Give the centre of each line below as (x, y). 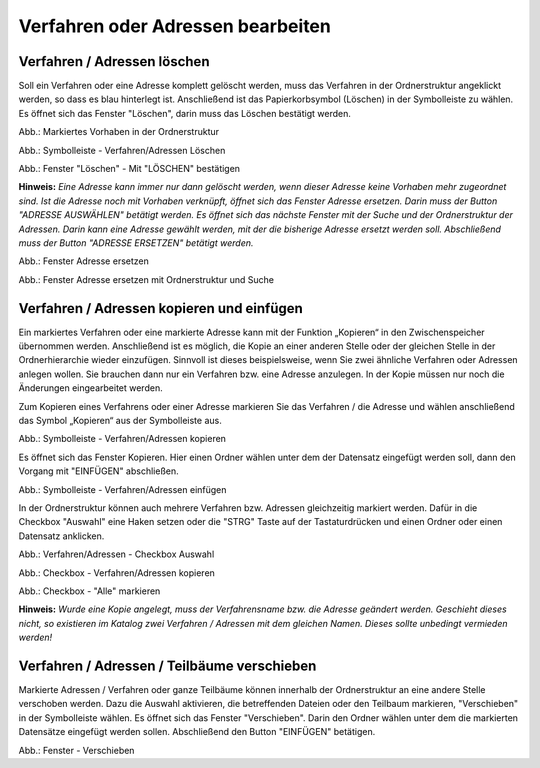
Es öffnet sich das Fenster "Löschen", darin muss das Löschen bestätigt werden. (185, 113)
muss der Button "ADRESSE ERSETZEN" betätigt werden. (136, 242)
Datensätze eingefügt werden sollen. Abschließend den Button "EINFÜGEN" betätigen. (197, 732)
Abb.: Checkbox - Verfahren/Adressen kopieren (116, 572)
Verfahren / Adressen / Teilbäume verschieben (167, 665)
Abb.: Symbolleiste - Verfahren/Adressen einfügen (122, 489)
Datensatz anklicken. (61, 536)
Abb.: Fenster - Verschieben (76, 750)
